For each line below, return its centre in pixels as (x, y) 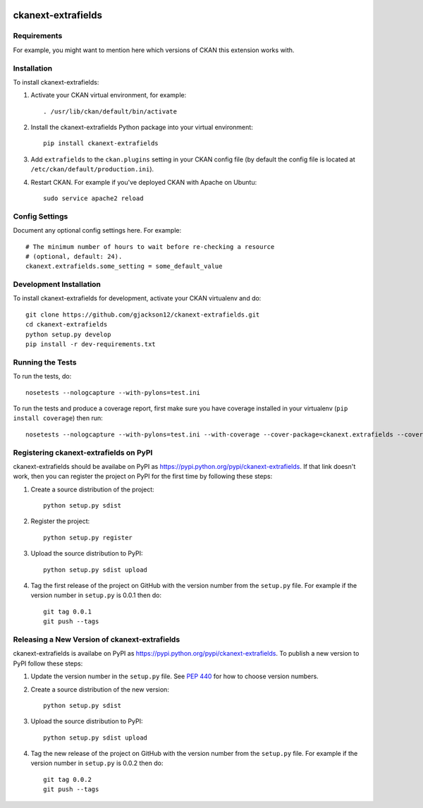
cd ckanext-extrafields (67, 325)
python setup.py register (88, 537)
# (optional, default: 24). (74, 256)
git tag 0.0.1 (67, 611)
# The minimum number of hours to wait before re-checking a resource (150, 246)
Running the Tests (45, 362)
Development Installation (57, 284)
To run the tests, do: (42, 377)
